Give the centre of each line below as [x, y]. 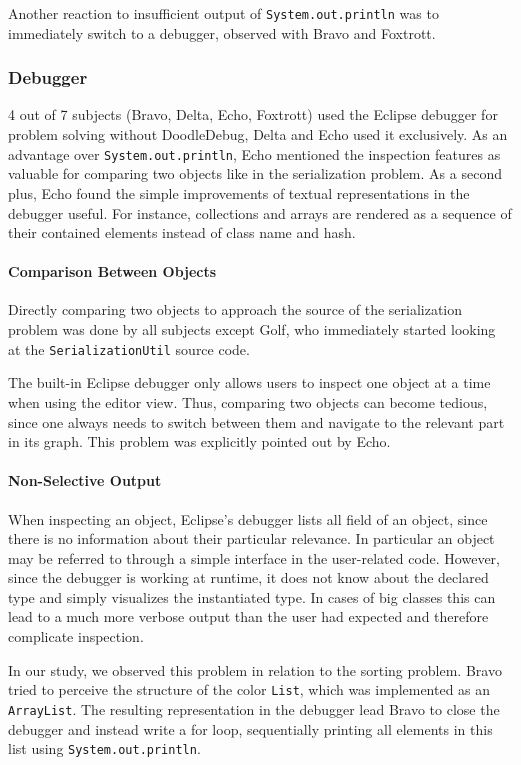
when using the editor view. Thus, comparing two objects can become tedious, [248, 401]
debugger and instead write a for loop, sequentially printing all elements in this [250, 728]
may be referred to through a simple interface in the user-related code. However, [254, 557]
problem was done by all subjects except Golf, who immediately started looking [252, 329]
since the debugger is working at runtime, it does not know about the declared [248, 577]
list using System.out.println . [104, 748]
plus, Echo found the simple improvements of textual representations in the [239, 192]
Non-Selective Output [85, 480]
